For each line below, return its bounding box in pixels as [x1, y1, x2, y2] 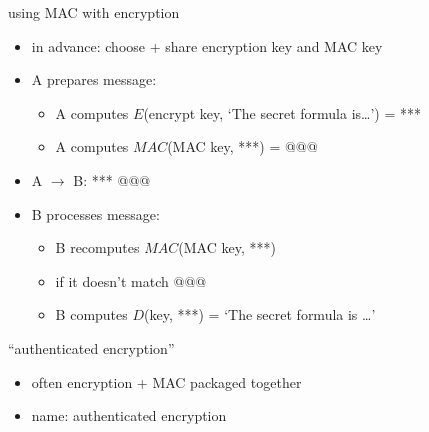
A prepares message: [31, 69, 157, 90]
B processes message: [31, 203, 160, 224]
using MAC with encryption [8, 2, 180, 22]
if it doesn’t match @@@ [55, 270, 207, 291]
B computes [55, 304, 128, 325]
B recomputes [55, 237, 140, 258]
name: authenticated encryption [31, 405, 227, 426]
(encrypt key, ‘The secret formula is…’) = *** [143, 102, 421, 123]
